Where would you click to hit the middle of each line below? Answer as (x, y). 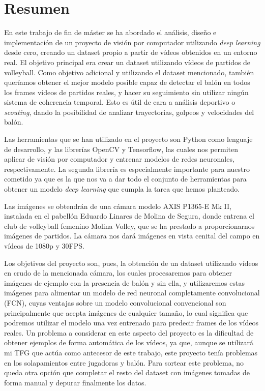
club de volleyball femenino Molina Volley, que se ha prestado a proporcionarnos (129, 225)
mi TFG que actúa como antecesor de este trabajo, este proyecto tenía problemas (131, 352)
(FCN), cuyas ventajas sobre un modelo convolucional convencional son (115, 302)
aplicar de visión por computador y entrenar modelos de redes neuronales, (119, 159)
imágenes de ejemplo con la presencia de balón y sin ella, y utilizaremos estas (124, 282)
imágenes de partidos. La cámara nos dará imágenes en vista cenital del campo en (132, 236)
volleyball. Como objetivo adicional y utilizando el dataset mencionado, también (129, 72)
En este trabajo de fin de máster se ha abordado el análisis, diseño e (110, 32)
